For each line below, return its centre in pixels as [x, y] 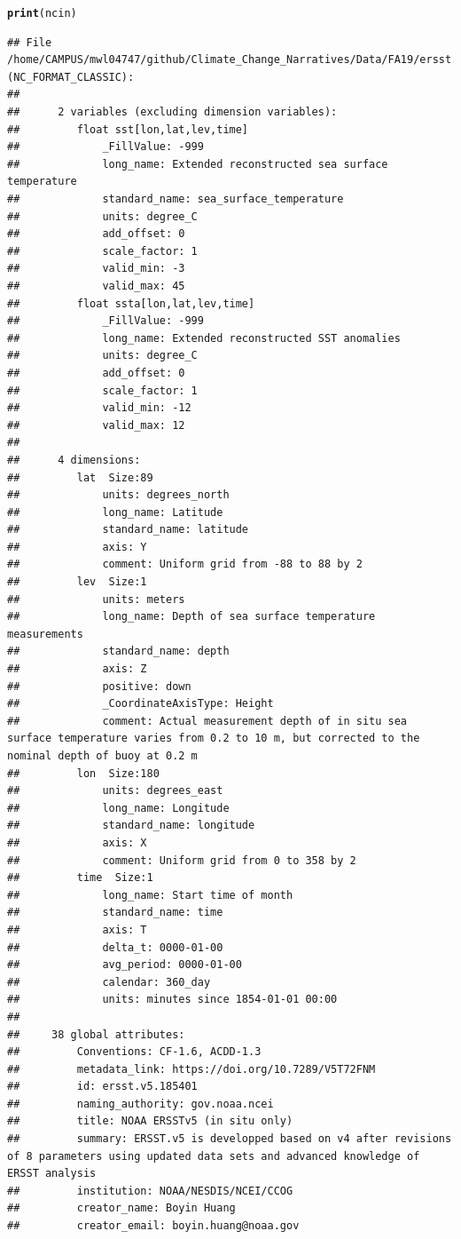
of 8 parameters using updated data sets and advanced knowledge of [214, 1156]
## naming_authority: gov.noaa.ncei [141, 1104]
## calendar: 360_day [109, 982]
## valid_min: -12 [99, 408]
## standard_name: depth [118, 651]
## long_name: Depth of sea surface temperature [191, 617]
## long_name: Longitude [118, 808]
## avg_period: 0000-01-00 [125, 965]
